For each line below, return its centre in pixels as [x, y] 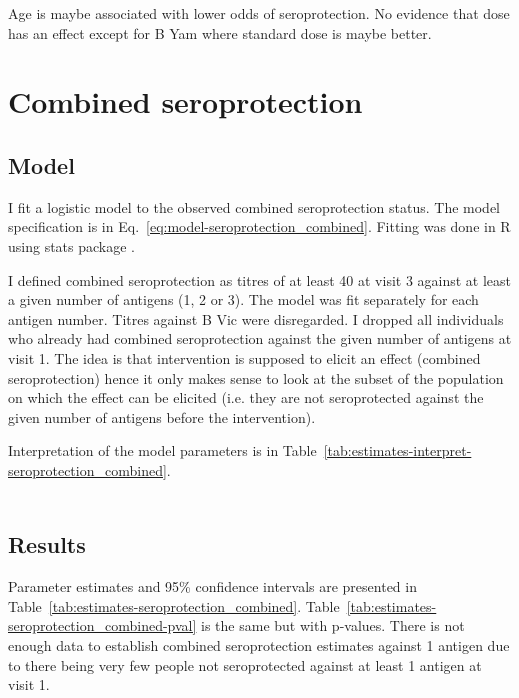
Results [47, 544]
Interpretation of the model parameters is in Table [162, 450]
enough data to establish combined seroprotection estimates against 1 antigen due [259, 644]
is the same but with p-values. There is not [333, 625]
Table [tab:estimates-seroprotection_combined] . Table [174, 605]
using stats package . [72, 245]
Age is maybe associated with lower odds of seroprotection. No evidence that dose [259, 13]
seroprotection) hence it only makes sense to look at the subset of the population [256, 377]
